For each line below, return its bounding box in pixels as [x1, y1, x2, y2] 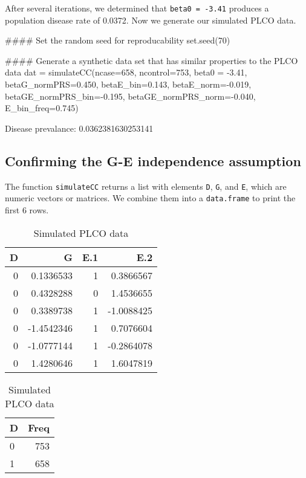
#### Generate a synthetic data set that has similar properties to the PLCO [5, 54, 298, 66]
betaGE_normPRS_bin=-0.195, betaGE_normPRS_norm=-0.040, [5, 89, 256, 102]
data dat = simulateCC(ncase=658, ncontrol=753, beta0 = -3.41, [5, 66, 247, 79]
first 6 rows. [5, 203, 49, 216]
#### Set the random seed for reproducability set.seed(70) [5, 34, 230, 47]
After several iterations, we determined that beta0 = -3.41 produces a [5, 2, 269, 14]
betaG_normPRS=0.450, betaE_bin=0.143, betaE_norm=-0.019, [5, 78, 252, 91]
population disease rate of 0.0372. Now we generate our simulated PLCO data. [5, 13, 296, 26]
